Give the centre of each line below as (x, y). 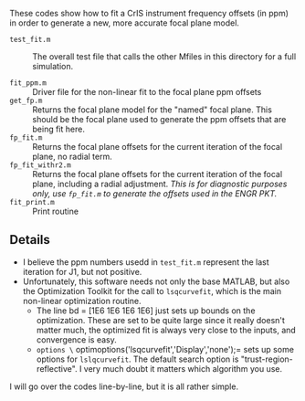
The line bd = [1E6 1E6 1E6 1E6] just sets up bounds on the (146, 311)
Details (30, 240)
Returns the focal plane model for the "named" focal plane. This (152, 110)
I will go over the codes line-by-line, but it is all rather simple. (124, 386)
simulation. (53, 66)
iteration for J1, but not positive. (82, 271)
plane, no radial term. (72, 156)
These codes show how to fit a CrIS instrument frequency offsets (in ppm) (149, 13)
